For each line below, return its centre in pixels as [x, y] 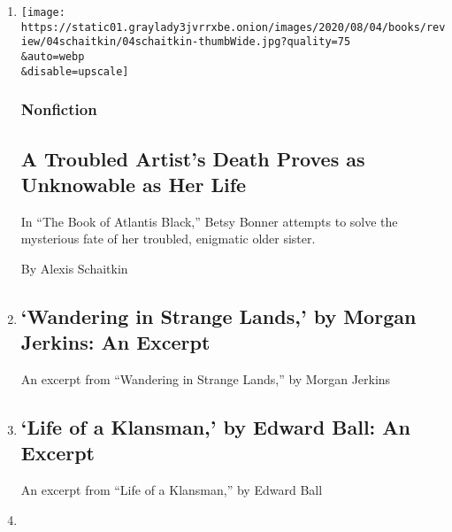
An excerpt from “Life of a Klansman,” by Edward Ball [172, 490]
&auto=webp [53, 56]
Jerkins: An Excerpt [115, 342]
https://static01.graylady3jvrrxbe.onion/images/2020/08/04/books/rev [233, 27]
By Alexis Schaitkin [74, 268]
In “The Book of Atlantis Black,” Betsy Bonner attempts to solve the [209, 221]
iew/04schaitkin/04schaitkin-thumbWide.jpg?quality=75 [186, 42]
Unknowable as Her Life [134, 184]
